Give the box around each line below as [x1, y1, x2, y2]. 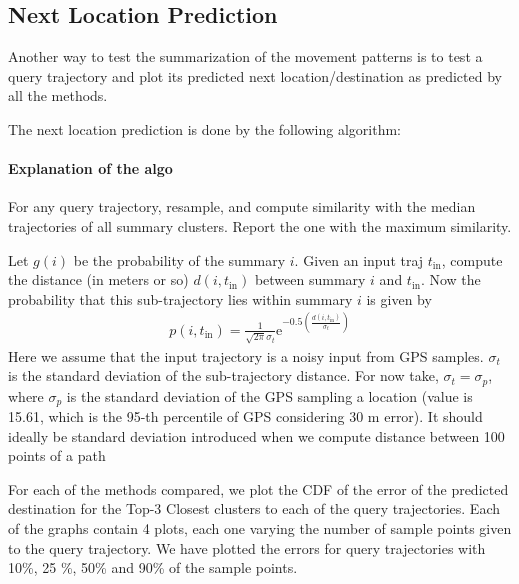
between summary [254, 269, 366, 290]
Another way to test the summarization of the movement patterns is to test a [8, 46, 483, 67]
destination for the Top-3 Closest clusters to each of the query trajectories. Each [8, 498, 500, 519]
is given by [366, 288, 432, 309]
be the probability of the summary [73, 249, 286, 270]
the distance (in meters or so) [8, 269, 189, 290]
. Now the [420, 269, 481, 290]
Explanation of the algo [8, 158, 173, 179]
